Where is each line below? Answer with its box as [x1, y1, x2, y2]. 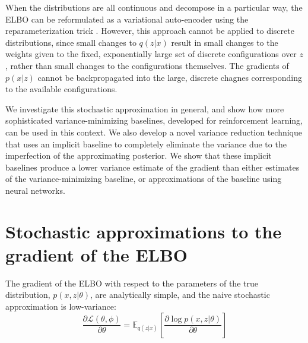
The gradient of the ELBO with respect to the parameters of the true [5, 276, 258, 289]
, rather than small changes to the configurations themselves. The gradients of [5, 59, 289, 71]
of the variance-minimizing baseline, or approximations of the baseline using [5, 172, 282, 185]
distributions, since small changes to [5, 36, 136, 48]
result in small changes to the [171, 36, 278, 48]
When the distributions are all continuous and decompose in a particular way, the [5, 1, 303, 13]
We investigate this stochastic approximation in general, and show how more [5, 102, 284, 115]
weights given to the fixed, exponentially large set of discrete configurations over [5, 48, 297, 60]
